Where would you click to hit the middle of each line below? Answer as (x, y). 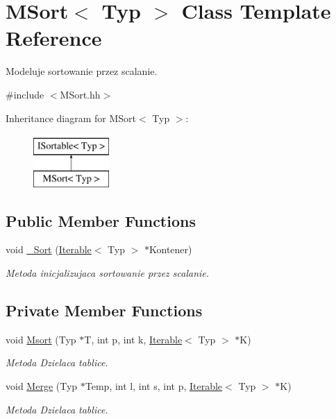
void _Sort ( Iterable (49, 249)
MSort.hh (80, 94)
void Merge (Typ (42, 386)
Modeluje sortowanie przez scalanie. (82, 71)
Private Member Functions (104, 310)
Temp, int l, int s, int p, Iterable (154, 386)
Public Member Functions (101, 220)
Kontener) (170, 249)
